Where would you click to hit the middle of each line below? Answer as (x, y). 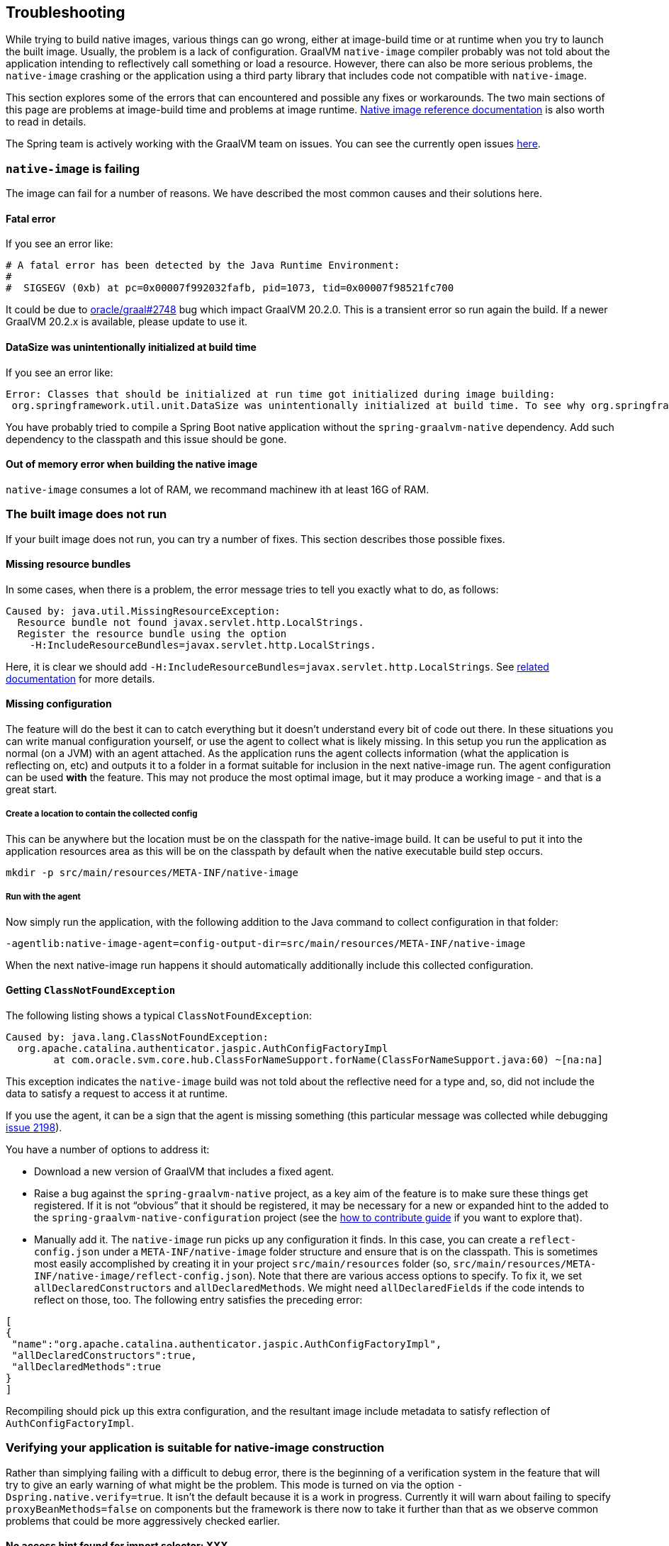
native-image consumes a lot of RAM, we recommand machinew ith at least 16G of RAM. (218, 489)
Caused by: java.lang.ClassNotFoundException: (137, 1037)
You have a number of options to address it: (108, 1149)
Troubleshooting (66, 12)
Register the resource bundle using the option (152, 633)
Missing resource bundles (68, 564)
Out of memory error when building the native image (132, 464)
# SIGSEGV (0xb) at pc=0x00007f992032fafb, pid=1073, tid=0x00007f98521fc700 (230, 288)
